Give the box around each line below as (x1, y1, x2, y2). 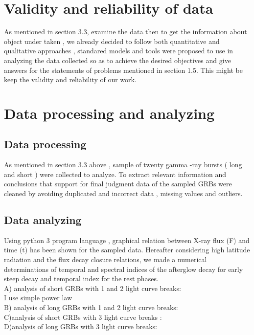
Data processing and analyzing (4, 103, 215, 123)
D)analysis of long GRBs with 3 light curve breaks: (4, 321, 157, 332)
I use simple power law (4, 292, 72, 303)
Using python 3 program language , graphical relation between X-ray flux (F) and (4, 235, 250, 245)
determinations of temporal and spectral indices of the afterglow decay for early (4, 264, 243, 274)
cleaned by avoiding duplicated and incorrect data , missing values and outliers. (4, 188, 243, 199)
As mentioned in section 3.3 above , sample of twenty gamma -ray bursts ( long (4, 159, 242, 170)
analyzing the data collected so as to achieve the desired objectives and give (4, 55, 231, 65)
